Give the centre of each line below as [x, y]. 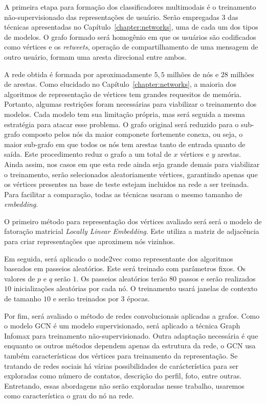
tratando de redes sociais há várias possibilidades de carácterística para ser [121, 365]
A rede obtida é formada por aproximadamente [78, 74]
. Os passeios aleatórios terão [122, 278]
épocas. [138, 299]
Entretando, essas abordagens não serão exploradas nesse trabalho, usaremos [124, 385]
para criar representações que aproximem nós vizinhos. [90, 241]
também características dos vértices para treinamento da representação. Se [121, 355]
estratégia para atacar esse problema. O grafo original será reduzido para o [121, 124]
